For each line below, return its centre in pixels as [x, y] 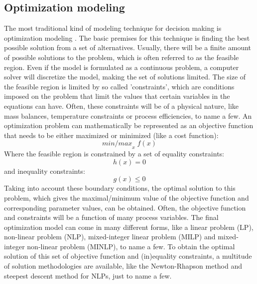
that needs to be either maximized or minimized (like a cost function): [111, 135]
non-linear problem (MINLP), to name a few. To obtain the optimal [131, 246]
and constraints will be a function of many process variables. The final [111, 217]
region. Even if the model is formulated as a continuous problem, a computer [122, 67]
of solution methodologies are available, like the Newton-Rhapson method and [123, 266]
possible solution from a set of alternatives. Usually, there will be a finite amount [128, 47]
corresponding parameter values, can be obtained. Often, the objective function [125, 207]
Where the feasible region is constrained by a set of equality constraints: [114, 154]
